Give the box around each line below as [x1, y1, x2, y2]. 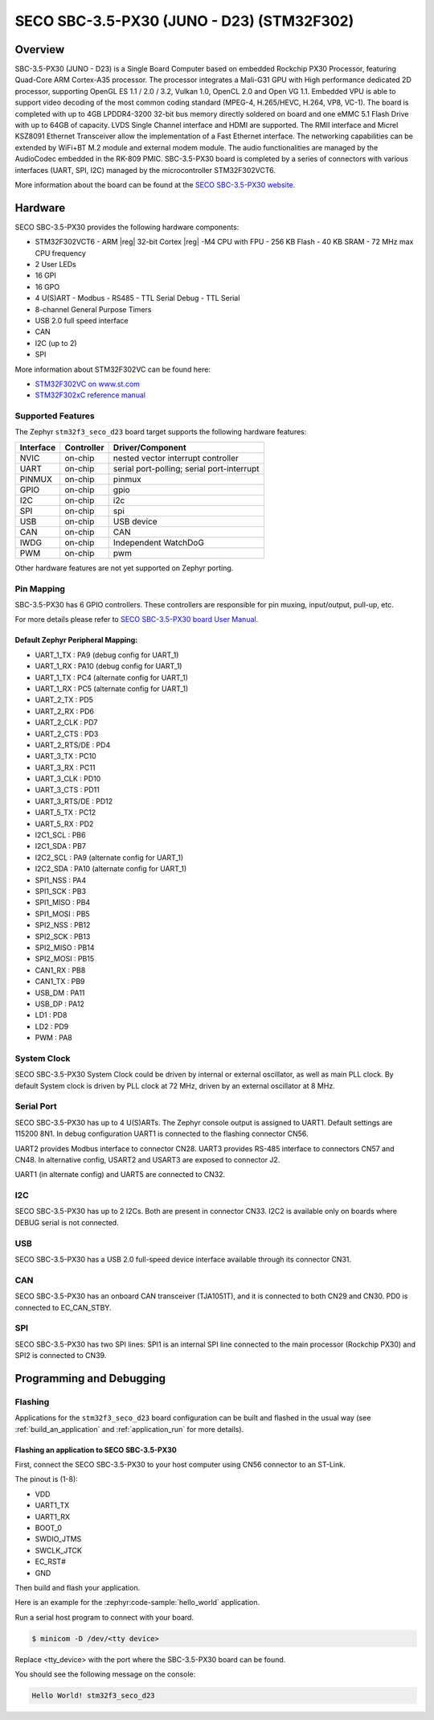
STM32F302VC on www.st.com [35, 379, 141, 389]
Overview [14, 43, 65, 56]
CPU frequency [35, 248, 86, 257]
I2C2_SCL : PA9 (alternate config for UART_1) [35, 853, 184, 862]
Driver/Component [113, 442, 186, 453]
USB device [113, 516, 158, 527]
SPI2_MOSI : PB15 [35, 954, 95, 964]
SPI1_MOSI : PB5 [35, 909, 90, 919]
